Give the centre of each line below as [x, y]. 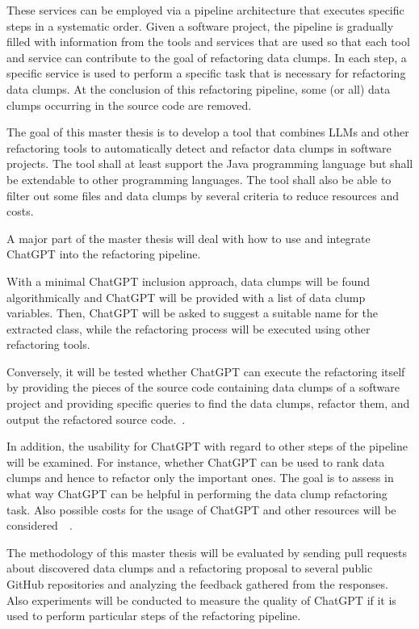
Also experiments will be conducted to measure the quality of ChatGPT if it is [201, 600]
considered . [40, 525]
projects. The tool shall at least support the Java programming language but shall [210, 164]
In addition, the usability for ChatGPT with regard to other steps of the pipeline [207, 446]
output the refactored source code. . [96, 419]
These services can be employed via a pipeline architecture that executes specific [205, 10]
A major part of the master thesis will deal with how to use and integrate [189, 238]
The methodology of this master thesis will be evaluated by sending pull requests [207, 552]
